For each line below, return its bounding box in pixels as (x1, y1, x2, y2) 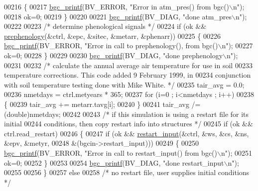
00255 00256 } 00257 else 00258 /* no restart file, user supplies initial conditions (4, 167, 250, 178)
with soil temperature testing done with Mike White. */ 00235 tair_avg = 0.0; (4, 79, 245, 90)
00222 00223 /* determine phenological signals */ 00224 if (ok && (4, 21, 207, 31)
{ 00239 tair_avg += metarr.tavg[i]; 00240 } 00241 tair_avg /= (4, 98, 201, 109)
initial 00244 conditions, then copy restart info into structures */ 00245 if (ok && (4, 118, 253, 129)
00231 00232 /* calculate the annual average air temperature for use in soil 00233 (4, 60, 253, 70)
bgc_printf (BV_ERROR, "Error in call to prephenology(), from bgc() (4, 40, 218, 51)
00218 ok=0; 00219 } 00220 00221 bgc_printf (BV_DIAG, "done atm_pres (4, 11, 232, 21)
